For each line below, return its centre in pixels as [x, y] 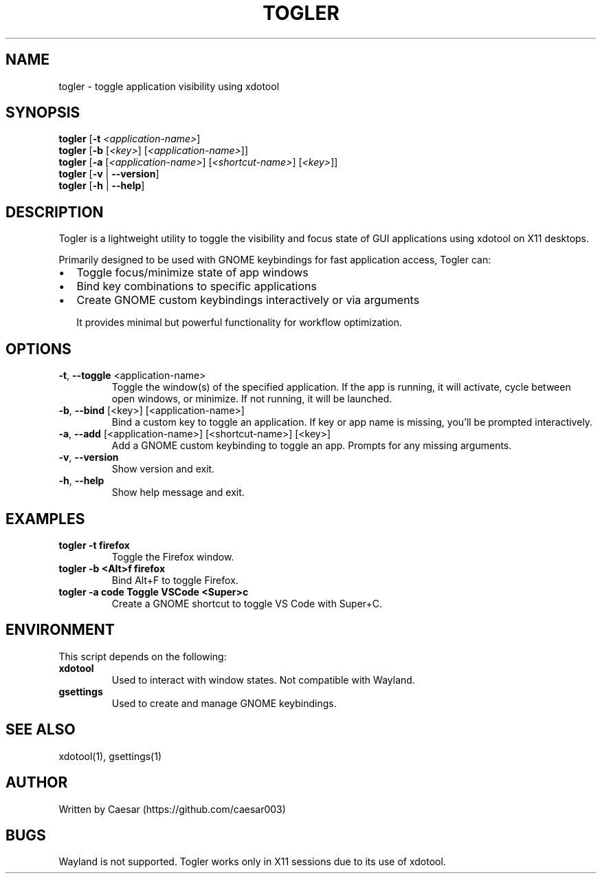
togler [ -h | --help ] [102, 186]
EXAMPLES [45, 519]
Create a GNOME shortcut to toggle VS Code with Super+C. [247, 603]
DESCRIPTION [55, 212]
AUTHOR [37, 783]
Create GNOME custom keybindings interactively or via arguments [248, 300]
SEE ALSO [41, 730]
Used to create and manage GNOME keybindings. [224, 703]
